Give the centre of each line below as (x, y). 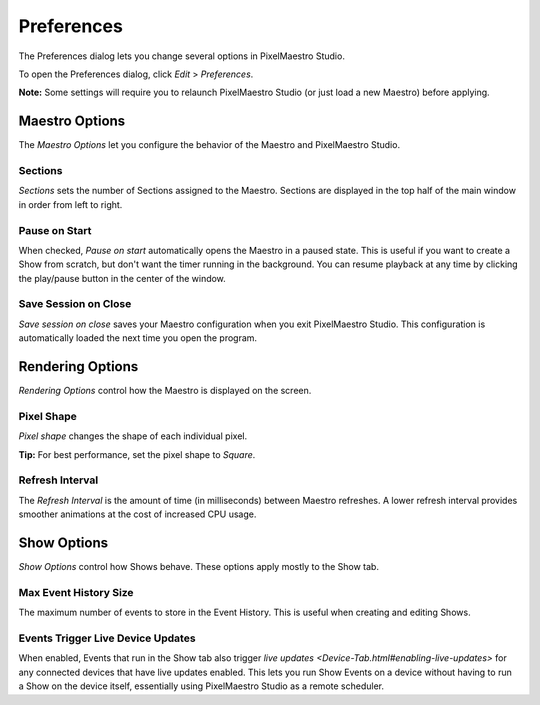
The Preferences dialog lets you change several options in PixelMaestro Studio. (181, 56)
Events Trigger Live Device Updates (107, 638)
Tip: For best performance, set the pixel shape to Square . (137, 454)
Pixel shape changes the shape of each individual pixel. (133, 436)
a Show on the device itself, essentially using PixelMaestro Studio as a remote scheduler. (201, 686)
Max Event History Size (76, 592)
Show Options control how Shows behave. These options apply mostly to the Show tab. (199, 567)
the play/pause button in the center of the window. (122, 278)
